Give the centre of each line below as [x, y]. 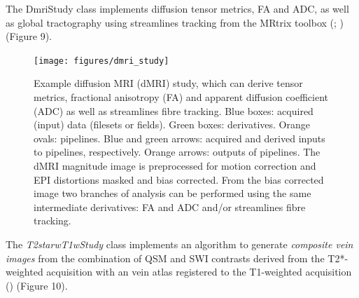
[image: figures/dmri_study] [101, 61]
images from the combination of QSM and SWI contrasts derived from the [165, 258]
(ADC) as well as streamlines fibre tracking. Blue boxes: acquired [174, 110]
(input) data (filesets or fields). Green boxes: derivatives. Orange [172, 124]
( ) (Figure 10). [37, 285]
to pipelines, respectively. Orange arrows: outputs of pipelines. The [177, 152]
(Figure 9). [29, 36]
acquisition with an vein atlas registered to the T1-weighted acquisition [199, 272]
